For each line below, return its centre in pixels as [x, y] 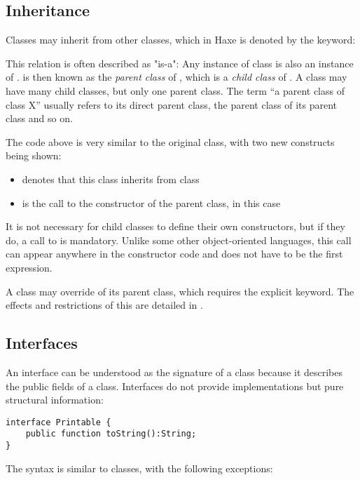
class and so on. [39, 118]
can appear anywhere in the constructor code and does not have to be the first [174, 254]
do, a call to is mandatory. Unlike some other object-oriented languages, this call [179, 240]
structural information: [55, 400]
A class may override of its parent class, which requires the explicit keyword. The [180, 291]
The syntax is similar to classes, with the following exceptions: [139, 468]
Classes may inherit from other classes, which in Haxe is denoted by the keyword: [181, 40]
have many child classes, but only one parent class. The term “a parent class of [175, 90]
